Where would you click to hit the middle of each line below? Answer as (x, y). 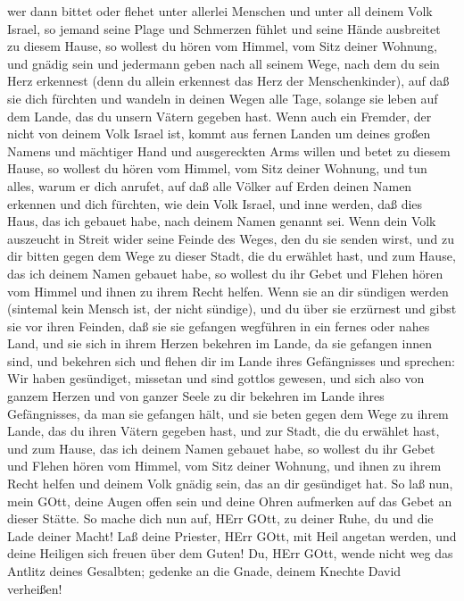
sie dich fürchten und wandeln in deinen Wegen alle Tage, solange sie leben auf (223, 98)
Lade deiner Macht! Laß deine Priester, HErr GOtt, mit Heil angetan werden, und (232, 535)
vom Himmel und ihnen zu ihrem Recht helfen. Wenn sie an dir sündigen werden (228, 291)
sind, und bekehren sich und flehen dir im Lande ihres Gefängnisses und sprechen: (231, 360)
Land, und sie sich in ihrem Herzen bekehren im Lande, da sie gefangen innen (220, 343)
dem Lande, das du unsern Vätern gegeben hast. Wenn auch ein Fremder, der (220, 116)
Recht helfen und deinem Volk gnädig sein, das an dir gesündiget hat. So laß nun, (230, 484)
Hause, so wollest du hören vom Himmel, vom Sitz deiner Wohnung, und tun (217, 168)
